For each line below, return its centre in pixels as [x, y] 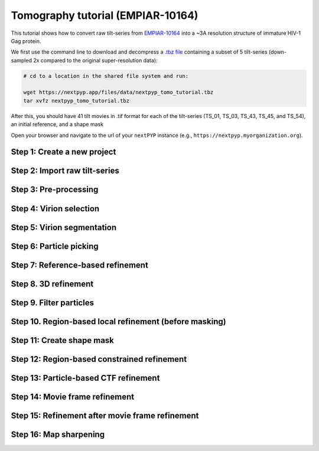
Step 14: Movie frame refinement [73, 396]
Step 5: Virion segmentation [64, 227]
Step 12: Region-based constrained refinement [99, 359]
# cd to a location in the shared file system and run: [106, 76]
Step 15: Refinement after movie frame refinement [105, 415]
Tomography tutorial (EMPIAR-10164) [105, 15]
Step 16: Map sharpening [58, 434]
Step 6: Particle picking [55, 246]
